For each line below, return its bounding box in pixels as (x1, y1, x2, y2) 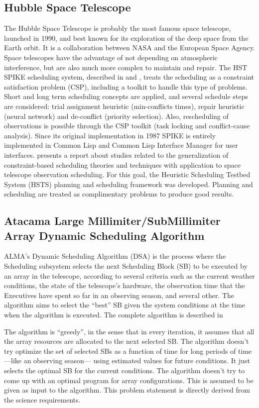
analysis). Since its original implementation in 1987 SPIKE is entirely (4, 130, 216, 140)
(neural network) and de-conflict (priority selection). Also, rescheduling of (4, 110, 229, 121)
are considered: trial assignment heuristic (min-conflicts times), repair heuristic (4, 101, 245, 111)
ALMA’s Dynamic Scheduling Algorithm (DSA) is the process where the (4, 251, 226, 261)
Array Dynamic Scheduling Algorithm (4, 227, 205, 243)
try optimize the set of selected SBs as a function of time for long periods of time (4, 345, 252, 356)
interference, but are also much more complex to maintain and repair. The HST (4, 62, 248, 72)
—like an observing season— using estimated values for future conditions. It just (4, 355, 250, 366)
